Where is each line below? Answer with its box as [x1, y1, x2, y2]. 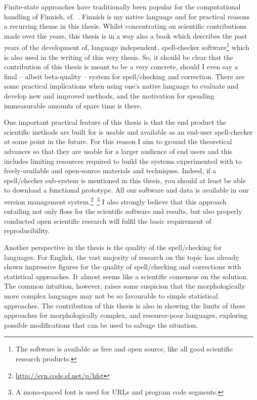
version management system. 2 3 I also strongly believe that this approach [4, 195, 227, 206]
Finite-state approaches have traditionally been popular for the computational [4, 1, 241, 11]
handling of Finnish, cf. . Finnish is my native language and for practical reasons [4, 11, 250, 21]
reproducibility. [4, 225, 50, 236]
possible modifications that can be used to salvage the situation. [4, 319, 198, 330]
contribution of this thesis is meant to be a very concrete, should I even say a [4, 61, 238, 72]
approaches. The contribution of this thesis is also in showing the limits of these [4, 300, 246, 310]
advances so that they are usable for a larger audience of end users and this [4, 146, 232, 156]
